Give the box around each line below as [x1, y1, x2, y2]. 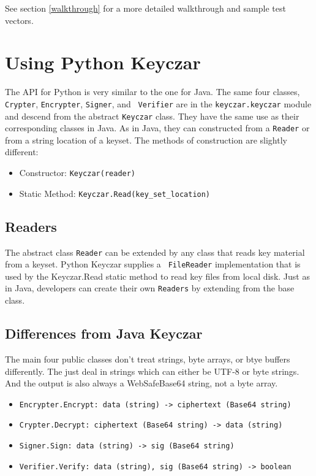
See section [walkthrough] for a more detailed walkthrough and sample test [5, 2, 286, 14]
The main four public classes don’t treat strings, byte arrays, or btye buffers [5, 352, 290, 365]
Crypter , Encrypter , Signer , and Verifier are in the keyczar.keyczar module [5, 97, 312, 110]
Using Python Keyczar [5, 50, 201, 75]
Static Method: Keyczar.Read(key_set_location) [19, 186, 211, 199]
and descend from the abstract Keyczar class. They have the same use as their [5, 109, 299, 122]
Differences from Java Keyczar [5, 324, 203, 343]
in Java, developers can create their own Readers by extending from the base [5, 282, 295, 294]
